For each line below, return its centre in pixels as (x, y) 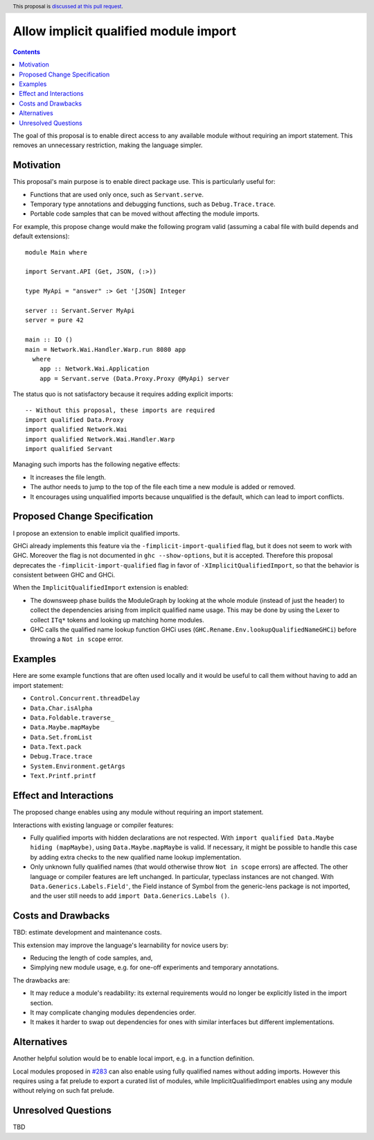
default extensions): (41, 237)
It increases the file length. (68, 477)
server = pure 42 (54, 320)
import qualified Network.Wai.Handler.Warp (100, 439)
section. (42, 1003)
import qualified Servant (69, 449)
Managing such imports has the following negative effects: (96, 464)
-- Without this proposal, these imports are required (120, 410)
